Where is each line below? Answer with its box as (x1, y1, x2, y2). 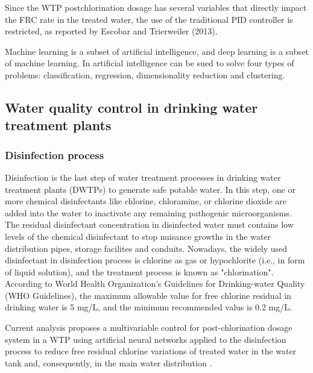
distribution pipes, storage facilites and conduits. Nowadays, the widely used (5, 242, 288, 254)
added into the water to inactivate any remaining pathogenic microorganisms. (5, 206, 292, 219)
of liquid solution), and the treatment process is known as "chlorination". (5, 265, 274, 278)
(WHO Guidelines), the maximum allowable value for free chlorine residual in (5, 289, 291, 301)
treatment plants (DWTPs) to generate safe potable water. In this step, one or (5, 183, 296, 195)
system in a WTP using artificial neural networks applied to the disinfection (5, 333, 286, 345)
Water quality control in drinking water (5, 98, 258, 116)
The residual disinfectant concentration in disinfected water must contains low (5, 218, 294, 231)
